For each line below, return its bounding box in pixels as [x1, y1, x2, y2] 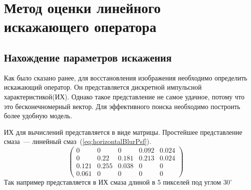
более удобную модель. [4, 111, 73, 121]
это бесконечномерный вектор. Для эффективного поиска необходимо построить [4, 101, 240, 111]
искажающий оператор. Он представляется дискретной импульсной [4, 82, 202, 92]
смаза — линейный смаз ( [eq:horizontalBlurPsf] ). [4, 136, 151, 146]
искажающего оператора [4, 16, 157, 36]
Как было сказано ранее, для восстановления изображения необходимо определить [4, 72, 248, 82]
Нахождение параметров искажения [4, 49, 172, 64]
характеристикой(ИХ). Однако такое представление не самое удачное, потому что [4, 91, 245, 101]
